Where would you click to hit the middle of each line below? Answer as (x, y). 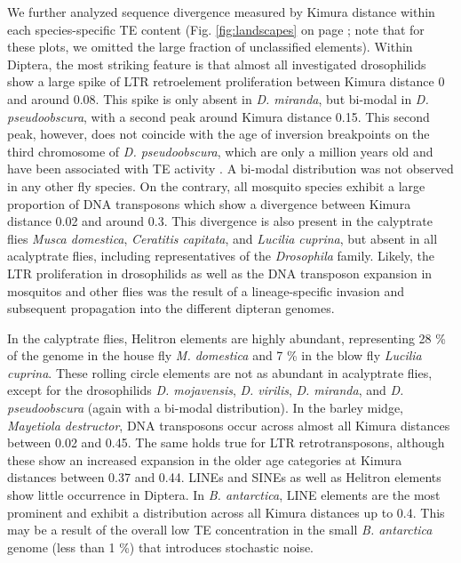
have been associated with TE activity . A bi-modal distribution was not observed (230, 169)
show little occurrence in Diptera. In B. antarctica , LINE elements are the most (224, 495)
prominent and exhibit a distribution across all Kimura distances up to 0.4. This (226, 512)
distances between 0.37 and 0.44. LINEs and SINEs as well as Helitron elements (224, 477)
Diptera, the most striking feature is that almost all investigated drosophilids (217, 64)
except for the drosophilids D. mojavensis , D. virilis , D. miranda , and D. (206, 390)
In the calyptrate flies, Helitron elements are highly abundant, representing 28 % (227, 338)
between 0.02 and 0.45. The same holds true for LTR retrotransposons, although (226, 442)
